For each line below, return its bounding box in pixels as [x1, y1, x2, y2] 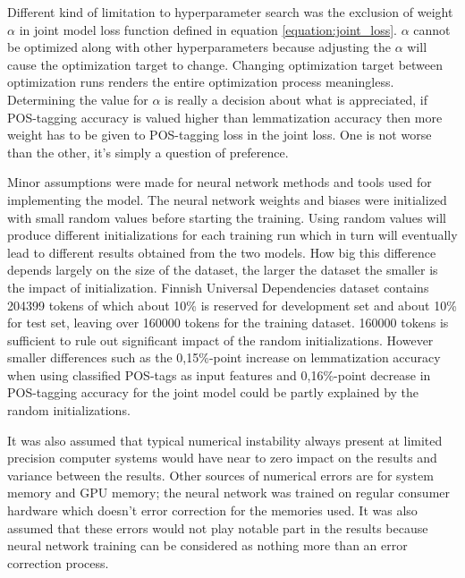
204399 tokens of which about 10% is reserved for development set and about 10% [7, 295, 457, 314]
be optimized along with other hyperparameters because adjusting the [7, 38, 391, 56]
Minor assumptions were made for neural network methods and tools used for [7, 173, 432, 191]
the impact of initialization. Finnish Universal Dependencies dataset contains [7, 277, 429, 296]
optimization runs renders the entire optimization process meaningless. [7, 72, 394, 91]
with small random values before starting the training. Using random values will [7, 208, 446, 226]
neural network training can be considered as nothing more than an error [7, 536, 408, 555]
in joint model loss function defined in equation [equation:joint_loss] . [19, 20, 397, 38]
